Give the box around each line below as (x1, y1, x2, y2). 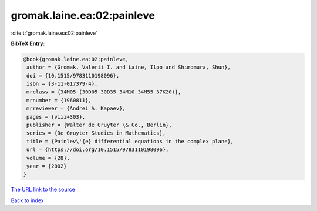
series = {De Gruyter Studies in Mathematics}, (26, 130, 166, 136)
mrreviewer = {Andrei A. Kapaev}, (26, 105, 126, 112)
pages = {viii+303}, (26, 113, 86, 120)
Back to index (11, 197, 44, 204)
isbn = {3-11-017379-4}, (26, 81, 98, 88)
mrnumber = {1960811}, (26, 97, 92, 103)
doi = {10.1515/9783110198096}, (26, 72, 120, 79)
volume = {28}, (26, 155, 70, 161)
